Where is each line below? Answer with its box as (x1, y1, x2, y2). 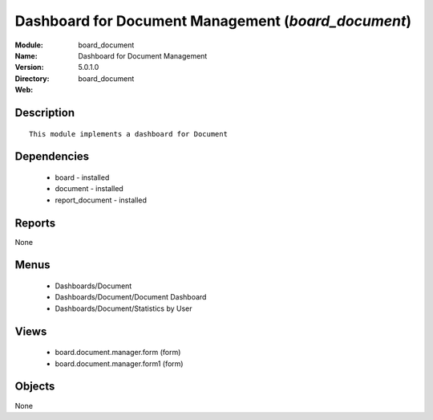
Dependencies (14, 149, 90, 164)
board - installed (55, 173, 110, 182)
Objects (14, 380, 55, 393)
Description (14, 105, 75, 120)
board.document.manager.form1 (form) (55, 358, 184, 369)
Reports (14, 216, 56, 230)
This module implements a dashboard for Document (29, 129, 229, 138)
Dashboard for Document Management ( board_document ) (14, 12, 412, 30)
